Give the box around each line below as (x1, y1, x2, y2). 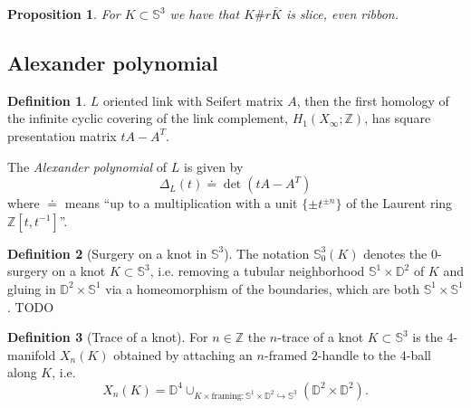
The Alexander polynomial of (7, 157, 168, 176)
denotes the (363, 243, 428, 262)
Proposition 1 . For (7, 5, 120, 23)
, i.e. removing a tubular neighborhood (149, 261, 365, 280)
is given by (184, 157, 244, 176)
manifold (7, 345, 56, 364)
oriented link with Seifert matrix (102, 90, 284, 109)
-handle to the (317, 345, 397, 364)
